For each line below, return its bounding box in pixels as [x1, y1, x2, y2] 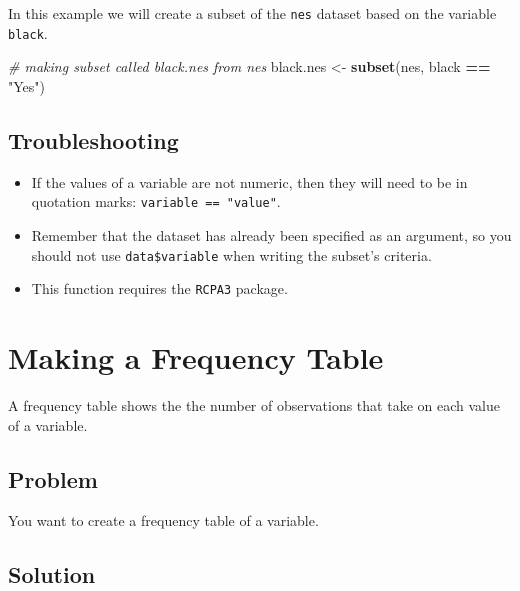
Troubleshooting [8, 124, 179, 155]
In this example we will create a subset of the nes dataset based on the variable [8, 3, 497, 23]
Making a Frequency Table [8, 337, 384, 378]
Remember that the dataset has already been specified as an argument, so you [31, 224, 512, 245]
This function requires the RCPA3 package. [31, 278, 288, 299]
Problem [8, 463, 98, 494]
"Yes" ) [8, 75, 45, 96]
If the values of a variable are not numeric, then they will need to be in [31, 171, 468, 192]
